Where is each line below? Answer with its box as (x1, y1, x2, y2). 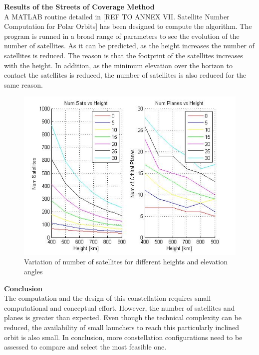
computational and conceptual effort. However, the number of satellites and (4, 302, 235, 313)
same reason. (4, 79, 43, 90)
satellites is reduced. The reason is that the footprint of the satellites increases (4, 50, 244, 60)
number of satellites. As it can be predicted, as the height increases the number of (4, 40, 255, 51)
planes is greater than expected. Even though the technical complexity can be (4, 312, 242, 323)
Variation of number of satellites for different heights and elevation (24, 256, 228, 267)
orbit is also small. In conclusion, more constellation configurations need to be (4, 332, 243, 342)
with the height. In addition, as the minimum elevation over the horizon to (4, 60, 233, 70)
